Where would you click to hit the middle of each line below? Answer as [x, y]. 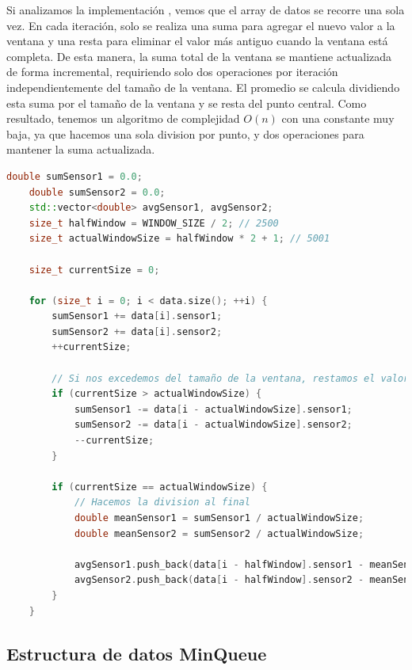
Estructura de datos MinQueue [137, 653]
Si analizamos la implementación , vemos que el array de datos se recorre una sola [206, 10]
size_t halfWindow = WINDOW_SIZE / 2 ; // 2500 [154, 223]
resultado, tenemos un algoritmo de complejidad [123, 118]
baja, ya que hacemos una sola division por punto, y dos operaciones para [185, 133]
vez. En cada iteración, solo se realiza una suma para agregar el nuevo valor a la [201, 25]
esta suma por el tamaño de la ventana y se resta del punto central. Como [187, 103]
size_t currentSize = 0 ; [94, 270]
